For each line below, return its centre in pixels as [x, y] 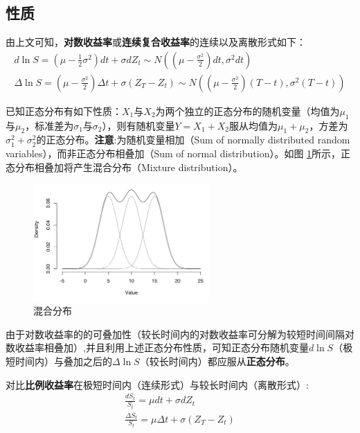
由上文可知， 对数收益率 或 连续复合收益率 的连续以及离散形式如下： [156, 42]
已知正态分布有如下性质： [64, 111]
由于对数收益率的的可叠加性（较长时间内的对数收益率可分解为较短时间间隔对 [180, 334]
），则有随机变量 [138, 125]
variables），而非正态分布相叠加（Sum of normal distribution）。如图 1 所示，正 [178, 153]
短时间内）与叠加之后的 [59, 361]
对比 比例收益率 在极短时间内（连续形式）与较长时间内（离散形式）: [157, 384]
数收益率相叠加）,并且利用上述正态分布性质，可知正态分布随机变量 [157, 347]
